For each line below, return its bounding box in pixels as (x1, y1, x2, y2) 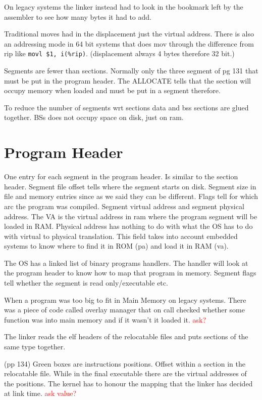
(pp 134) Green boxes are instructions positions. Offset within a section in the (4, 358, 245, 369)
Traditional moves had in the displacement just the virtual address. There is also (4, 28, 254, 39)
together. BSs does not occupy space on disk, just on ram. (4, 112, 184, 123)
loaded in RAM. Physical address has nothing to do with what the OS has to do (4, 221, 253, 231)
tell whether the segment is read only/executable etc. (4, 277, 168, 288)
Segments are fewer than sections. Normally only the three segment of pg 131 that (4, 65, 258, 76)
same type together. (4, 341, 66, 352)
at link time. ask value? (4, 388, 77, 398)
